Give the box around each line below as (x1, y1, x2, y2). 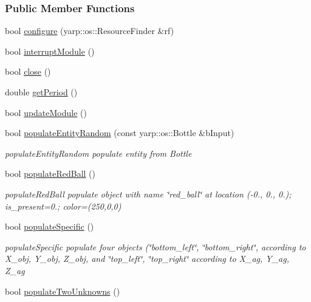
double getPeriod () (5, 86, 78, 98)
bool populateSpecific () (5, 220, 94, 233)
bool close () (5, 65, 51, 78)
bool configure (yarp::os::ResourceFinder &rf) (5, 24, 174, 37)
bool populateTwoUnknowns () (5, 284, 120, 297)
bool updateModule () (5, 106, 87, 118)
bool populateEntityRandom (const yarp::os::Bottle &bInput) (5, 126, 234, 139)
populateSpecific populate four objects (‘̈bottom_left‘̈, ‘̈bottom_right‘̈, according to (5, 240, 306, 253)
